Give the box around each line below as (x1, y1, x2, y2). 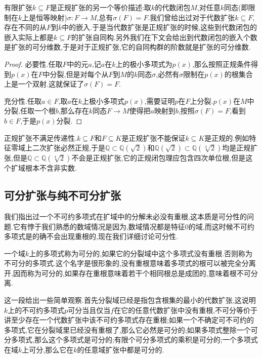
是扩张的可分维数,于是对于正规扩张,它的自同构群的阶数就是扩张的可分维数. (4, 42, 251, 52)
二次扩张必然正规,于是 (32, 142, 105, 153)
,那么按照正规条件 (192, 58, 251, 69)
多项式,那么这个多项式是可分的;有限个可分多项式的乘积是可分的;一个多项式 (11, 334, 258, 345)
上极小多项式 (82, 95, 125, 106)
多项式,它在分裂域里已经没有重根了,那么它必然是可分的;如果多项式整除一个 (4, 324, 251, 335)
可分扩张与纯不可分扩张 (4, 187, 121, 203)
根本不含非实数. (25, 163, 77, 173)
